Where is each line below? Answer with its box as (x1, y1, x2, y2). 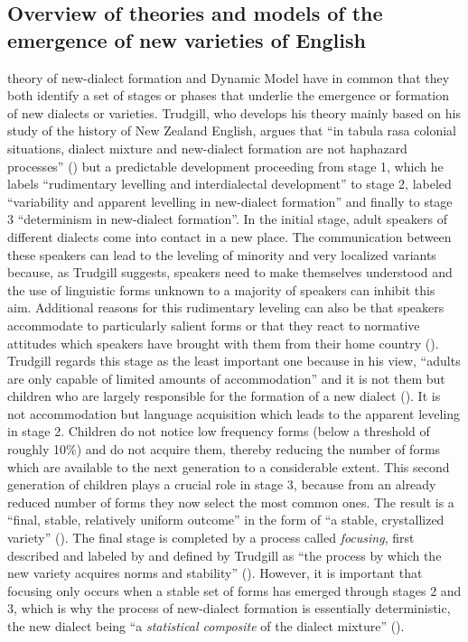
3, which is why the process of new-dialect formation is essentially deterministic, (7, 599, 451, 618)
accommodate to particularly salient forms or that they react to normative (7, 315, 420, 334)
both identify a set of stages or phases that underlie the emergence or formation (7, 86, 450, 105)
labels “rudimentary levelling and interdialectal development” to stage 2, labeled (7, 174, 452, 193)
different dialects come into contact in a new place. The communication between (7, 227, 452, 246)
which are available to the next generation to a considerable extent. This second (7, 457, 450, 476)
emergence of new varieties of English (7, 25, 366, 53)
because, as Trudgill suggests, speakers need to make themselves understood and (7, 263, 453, 282)
